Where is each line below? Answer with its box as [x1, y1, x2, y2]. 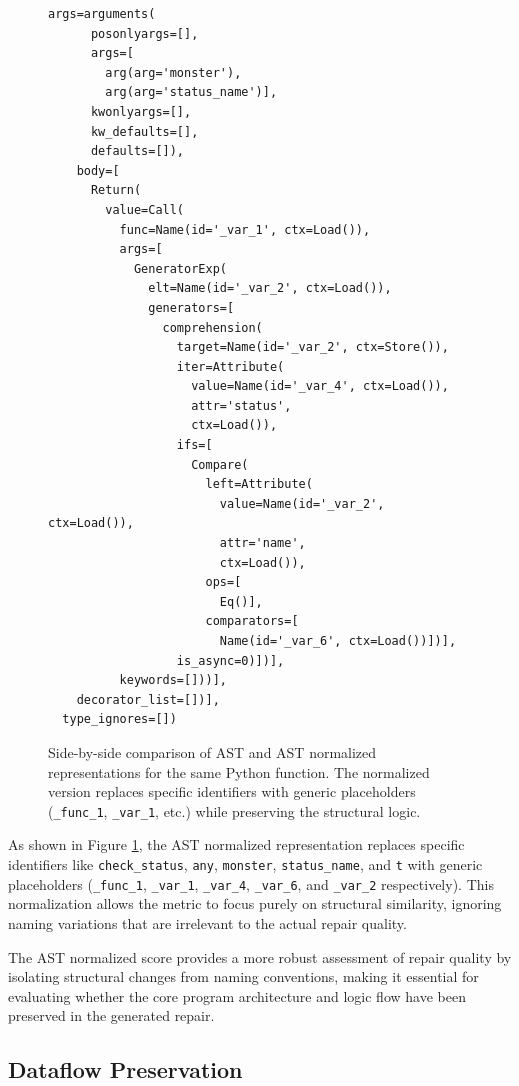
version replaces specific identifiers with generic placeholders [48, 781, 416, 802]
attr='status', [191, 398, 292, 413]
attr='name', [219, 536, 306, 551]
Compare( [191, 457, 249, 472]
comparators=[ [205, 614, 299, 629]
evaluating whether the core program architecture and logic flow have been [8, 985, 466, 1006]
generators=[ [148, 300, 235, 315]
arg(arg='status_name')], [105, 85, 278, 100]
